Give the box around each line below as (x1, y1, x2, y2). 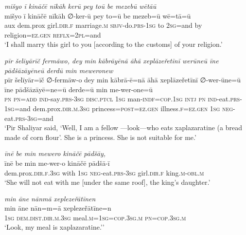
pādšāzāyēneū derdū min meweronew (4, 65, 113, 75)
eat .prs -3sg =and (4, 113, 53, 123)
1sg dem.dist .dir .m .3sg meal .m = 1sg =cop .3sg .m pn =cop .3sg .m (4, 212, 186, 222)
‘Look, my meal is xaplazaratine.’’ (4, 222, 105, 232)
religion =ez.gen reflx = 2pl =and (4, 29, 101, 39)
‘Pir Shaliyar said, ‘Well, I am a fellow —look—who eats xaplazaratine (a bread (4, 122, 242, 133)
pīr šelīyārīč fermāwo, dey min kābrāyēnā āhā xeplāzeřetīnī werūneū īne (4, 55, 219, 65)
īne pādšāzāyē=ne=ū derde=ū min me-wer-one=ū (4, 84, 153, 94)
